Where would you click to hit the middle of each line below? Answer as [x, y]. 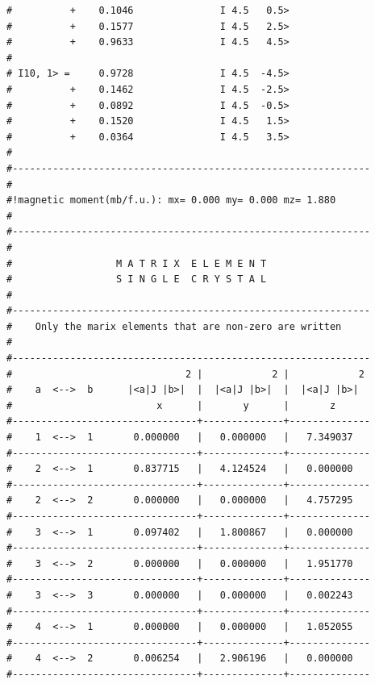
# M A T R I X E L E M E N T [137, 263]
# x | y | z [171, 405]
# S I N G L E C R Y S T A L [137, 279]
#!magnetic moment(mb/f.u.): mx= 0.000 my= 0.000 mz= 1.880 [171, 200]
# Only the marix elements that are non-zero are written [174, 326]
